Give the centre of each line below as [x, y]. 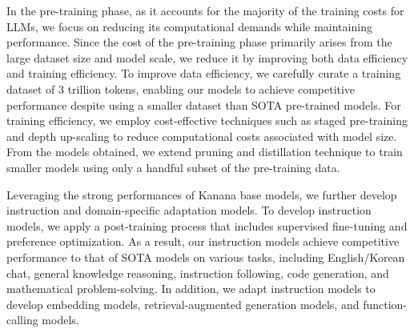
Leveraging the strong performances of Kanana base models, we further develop [202, 194]
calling [22, 320]
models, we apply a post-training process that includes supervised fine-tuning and [207, 225]
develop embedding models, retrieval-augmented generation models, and [183, 304]
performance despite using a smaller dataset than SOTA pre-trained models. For [204, 104]
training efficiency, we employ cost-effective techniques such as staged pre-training [207, 120]
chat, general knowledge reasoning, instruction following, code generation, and [198, 273]
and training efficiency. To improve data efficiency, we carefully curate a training [204, 73]
